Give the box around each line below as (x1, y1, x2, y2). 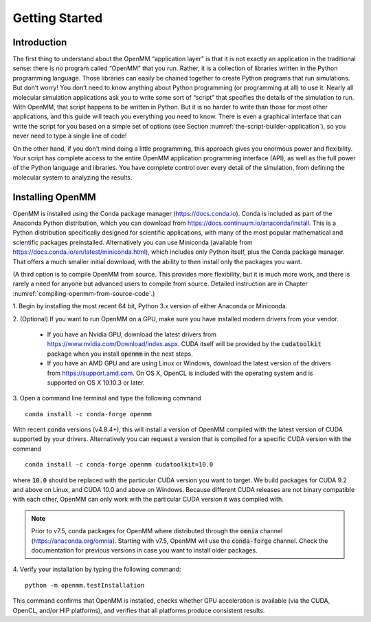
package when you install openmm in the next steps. (47, 350, 194, 358)
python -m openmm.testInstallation (25, 581, 145, 589)
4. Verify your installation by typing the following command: (12, 565, 181, 574)
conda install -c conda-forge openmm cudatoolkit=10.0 (25, 461, 214, 469)
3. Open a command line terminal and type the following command (12, 394, 202, 403)
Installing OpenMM (12, 191, 96, 203)
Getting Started (12, 10, 103, 25)
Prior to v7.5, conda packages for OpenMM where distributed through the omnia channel (31, 527, 283, 535)
